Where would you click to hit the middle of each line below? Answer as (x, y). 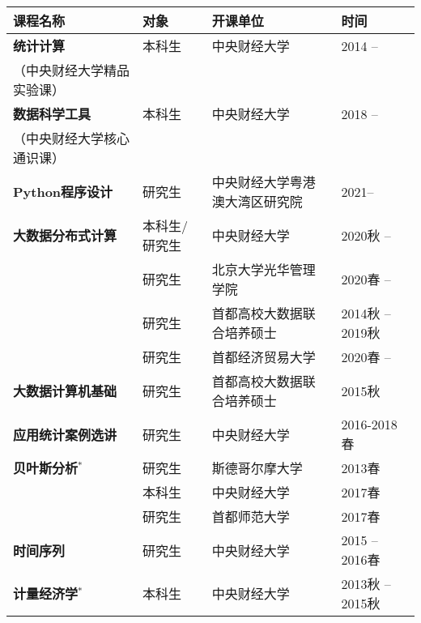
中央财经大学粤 (257, 182)
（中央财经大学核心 (72, 138)
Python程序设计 (63, 192)
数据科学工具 (52, 114)
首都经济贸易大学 (264, 357)
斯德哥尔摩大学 (257, 468)
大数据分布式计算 (65, 235)
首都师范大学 (251, 516)
